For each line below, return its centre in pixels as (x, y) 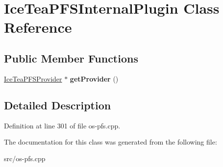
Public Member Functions (71, 58)
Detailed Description (58, 105)
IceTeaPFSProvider (33, 78)
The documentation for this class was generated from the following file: (111, 142)
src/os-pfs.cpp (25, 158)
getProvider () (94, 78)
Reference (38, 27)
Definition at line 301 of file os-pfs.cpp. (62, 125)
